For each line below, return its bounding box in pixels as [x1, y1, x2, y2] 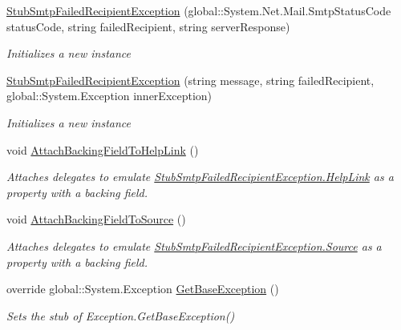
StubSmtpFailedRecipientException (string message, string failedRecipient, [6, 71, 375, 88]
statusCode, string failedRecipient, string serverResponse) [6, 18, 290, 34]
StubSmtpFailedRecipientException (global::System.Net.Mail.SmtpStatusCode [6, 2, 391, 18]
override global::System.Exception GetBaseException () [6, 280, 279, 297]
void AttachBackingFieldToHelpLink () [6, 141, 199, 158]
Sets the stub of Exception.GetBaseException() [6, 307, 235, 324]
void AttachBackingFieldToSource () [6, 211, 186, 227]
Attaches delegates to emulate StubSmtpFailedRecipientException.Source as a [6, 237, 382, 254]
